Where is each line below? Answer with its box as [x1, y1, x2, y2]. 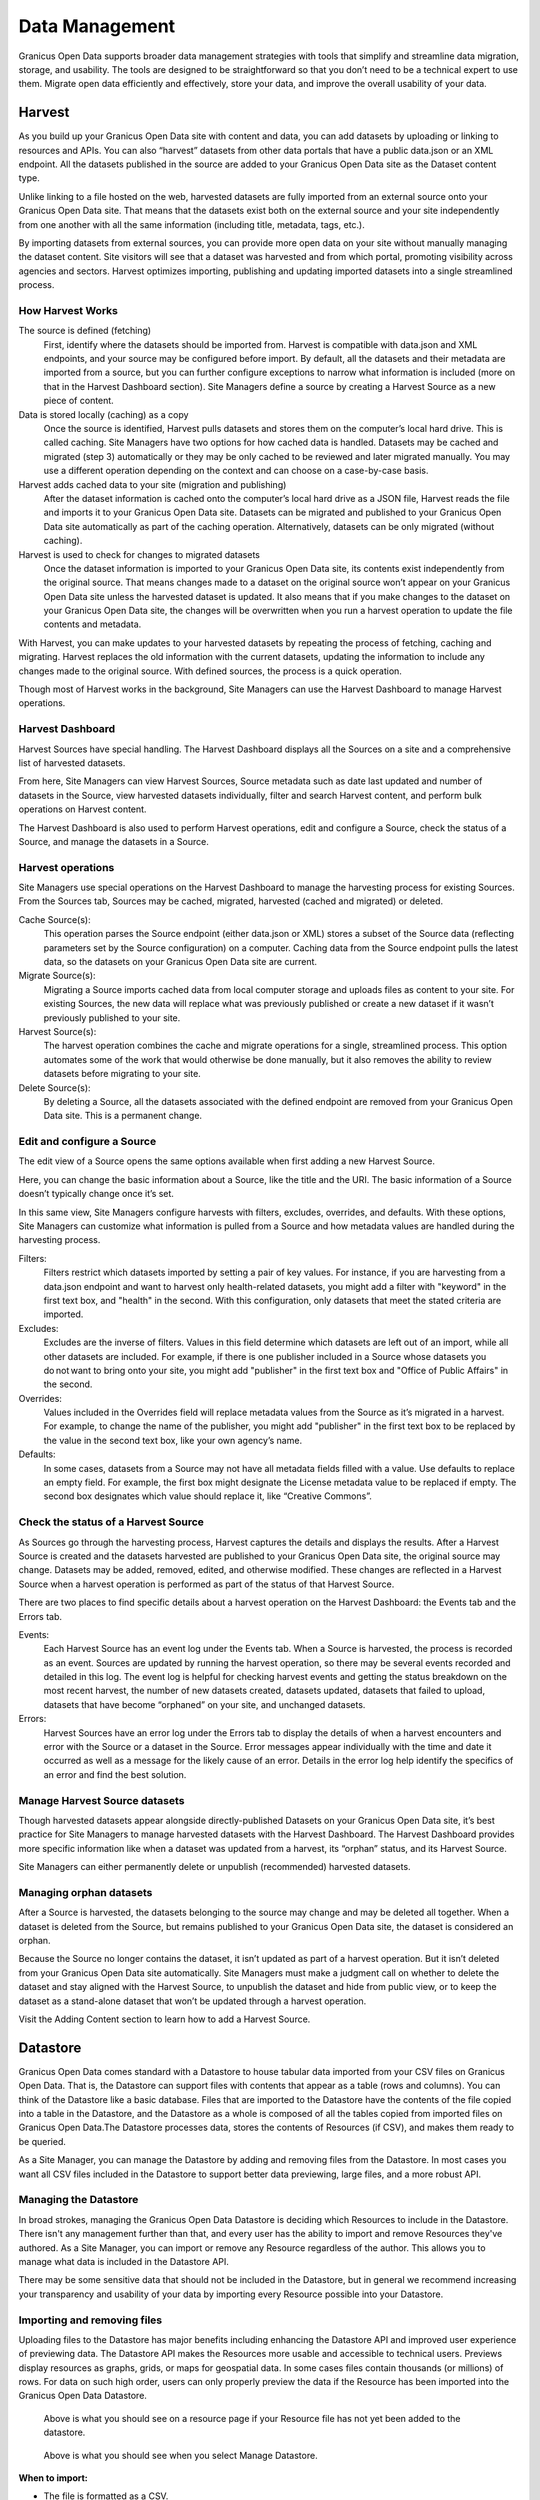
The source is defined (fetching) [18, 325, 152, 337]
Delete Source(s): [18, 1081, 91, 1094]
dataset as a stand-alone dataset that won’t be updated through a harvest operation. [18, 1995, 367, 2007]
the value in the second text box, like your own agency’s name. [43, 1434, 303, 1446]
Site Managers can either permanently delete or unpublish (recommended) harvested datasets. [18, 1861, 411, 1873]
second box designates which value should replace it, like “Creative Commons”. [43, 1490, 372, 1502]
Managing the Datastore [18, 2193, 139, 2207]
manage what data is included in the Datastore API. [18, 2255, 230, 2267]
